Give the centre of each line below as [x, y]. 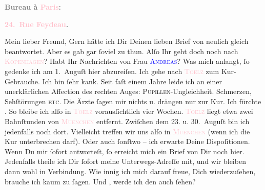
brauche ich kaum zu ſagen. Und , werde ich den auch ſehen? [100, 181]
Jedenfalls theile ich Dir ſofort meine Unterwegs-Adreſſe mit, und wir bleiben [125, 161]
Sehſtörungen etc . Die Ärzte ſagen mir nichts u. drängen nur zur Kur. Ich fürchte [133, 101]
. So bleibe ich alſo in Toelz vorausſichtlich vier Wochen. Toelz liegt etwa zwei [129, 111]
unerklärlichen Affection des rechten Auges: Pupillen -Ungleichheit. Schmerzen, [128, 91]
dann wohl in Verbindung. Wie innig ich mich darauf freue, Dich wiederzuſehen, [130, 171]
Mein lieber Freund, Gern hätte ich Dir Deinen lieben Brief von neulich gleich [127, 41]
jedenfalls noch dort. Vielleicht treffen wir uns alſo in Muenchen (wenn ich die [127, 131]
